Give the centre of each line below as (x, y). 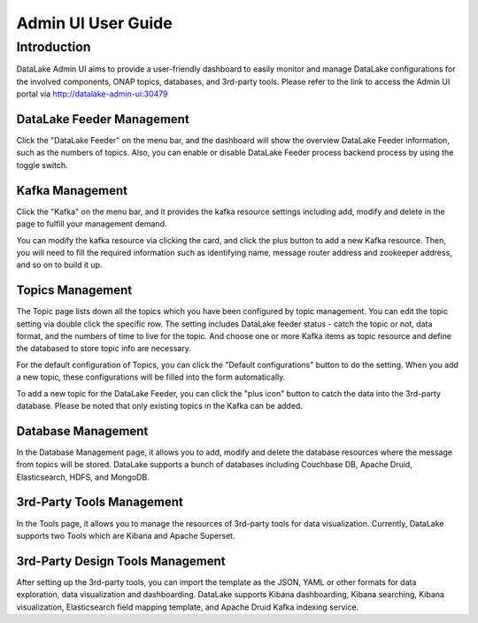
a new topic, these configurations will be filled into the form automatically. (151, 377)
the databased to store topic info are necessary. (104, 349)
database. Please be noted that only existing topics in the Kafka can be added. (159, 405)
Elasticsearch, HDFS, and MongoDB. (83, 477)
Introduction (54, 47)
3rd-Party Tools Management (100, 502)
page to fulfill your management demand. (92, 224)
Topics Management (74, 291)
